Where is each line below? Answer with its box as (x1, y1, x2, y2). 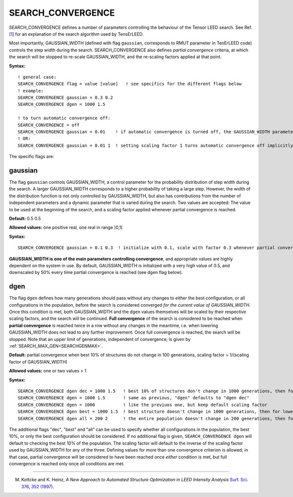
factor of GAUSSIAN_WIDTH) (9, 359, 68, 364)
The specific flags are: (9, 154, 54, 159)
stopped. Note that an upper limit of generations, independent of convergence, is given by (9, 336, 191, 342)
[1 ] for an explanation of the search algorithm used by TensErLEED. (9, 31, 144, 37)
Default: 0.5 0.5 (9, 216, 41, 222)
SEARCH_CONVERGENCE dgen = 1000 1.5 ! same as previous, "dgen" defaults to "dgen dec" (18, 395, 250, 401)
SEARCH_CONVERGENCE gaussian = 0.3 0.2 (18, 95, 113, 100)
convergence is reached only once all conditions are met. (9, 460, 125, 467)
